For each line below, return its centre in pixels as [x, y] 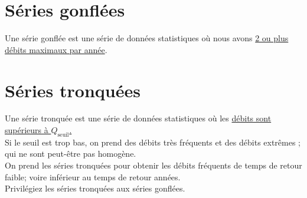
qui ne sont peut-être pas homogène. [71, 154]
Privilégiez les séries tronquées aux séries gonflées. [95, 188]
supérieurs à [27, 130]
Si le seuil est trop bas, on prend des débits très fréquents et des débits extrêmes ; [153, 142]
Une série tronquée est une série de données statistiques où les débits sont [138, 118]
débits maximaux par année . [56, 49]
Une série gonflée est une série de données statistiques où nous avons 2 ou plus [147, 38]
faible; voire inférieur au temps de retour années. [93, 176]
